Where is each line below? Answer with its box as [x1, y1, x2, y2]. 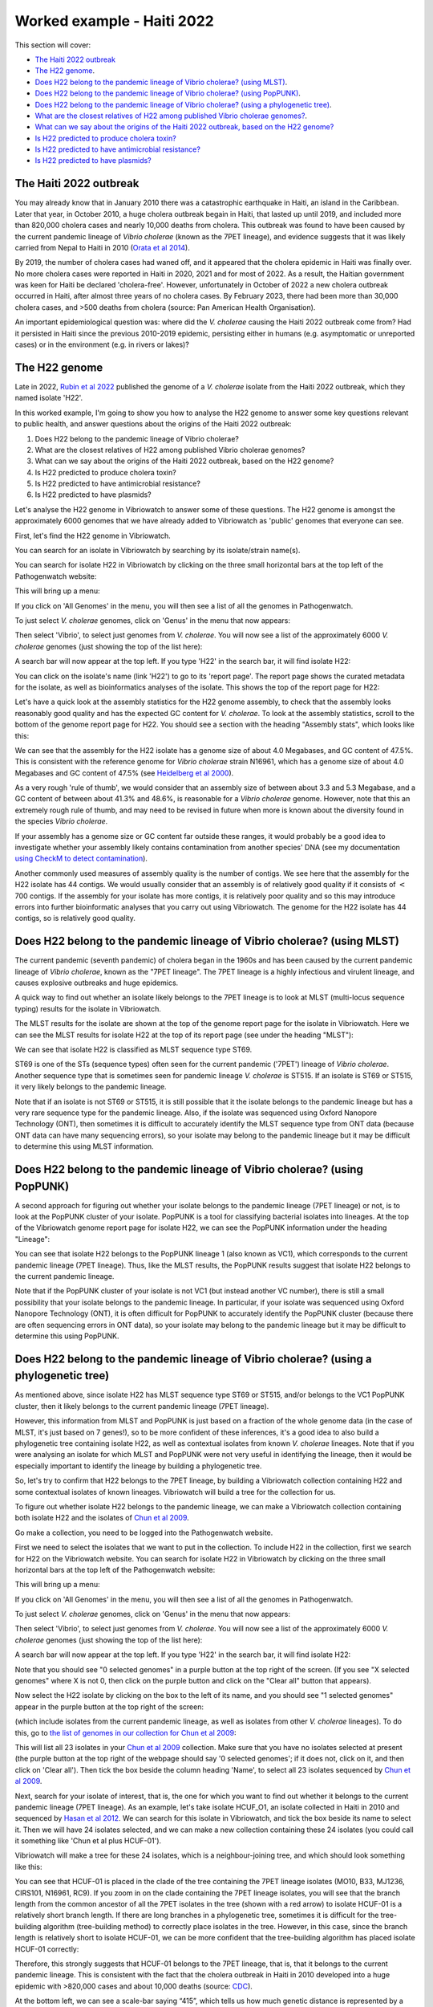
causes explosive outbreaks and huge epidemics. [14, 978, 179, 987]
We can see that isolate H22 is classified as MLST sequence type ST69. [14, 1044, 253, 1054]
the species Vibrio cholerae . [14, 816, 108, 826]
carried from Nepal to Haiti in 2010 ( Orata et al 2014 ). [14, 242, 190, 252]
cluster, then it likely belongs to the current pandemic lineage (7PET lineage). [14, 1401, 269, 1411]
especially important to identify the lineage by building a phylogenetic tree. [14, 1461, 262, 1471]
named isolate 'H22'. [14, 393, 83, 403]
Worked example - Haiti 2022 [14, 12, 214, 30]
